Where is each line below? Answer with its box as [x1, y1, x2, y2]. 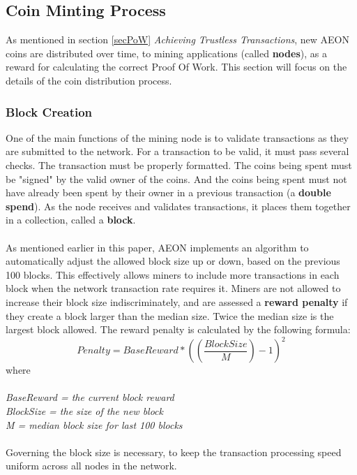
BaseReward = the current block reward [6, 390, 174, 404]
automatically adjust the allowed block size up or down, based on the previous [6, 254, 340, 268]
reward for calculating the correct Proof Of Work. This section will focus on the [6, 59, 347, 74]
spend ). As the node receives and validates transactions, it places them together [6, 198, 351, 213]
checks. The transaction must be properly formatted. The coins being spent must [6, 157, 352, 172]
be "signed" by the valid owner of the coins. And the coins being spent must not [6, 171, 347, 186]
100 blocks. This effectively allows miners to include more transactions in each [6, 267, 340, 282]
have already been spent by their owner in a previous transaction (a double [6, 185, 331, 200]
